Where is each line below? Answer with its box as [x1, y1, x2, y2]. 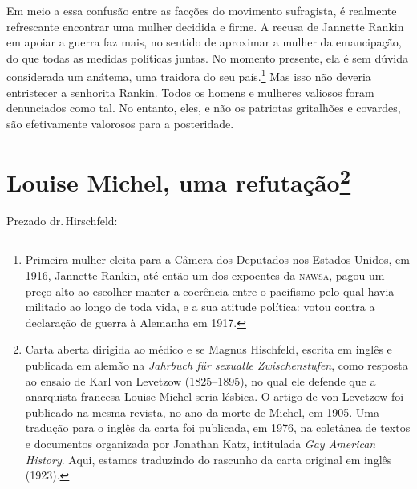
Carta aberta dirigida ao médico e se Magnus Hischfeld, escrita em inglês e [25, 341, 392, 358]
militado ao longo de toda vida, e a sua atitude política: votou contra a [25, 298, 375, 315]
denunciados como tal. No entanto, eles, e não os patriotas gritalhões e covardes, [6, 99, 401, 116]
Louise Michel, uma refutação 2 [6, 162, 351, 198]
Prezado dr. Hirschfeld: [6, 212, 118, 228]
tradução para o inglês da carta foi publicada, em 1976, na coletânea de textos [25, 419, 411, 436]
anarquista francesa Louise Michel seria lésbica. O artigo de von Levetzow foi [25, 388, 404, 405]
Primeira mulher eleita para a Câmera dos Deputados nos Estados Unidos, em [25, 251, 410, 268]
